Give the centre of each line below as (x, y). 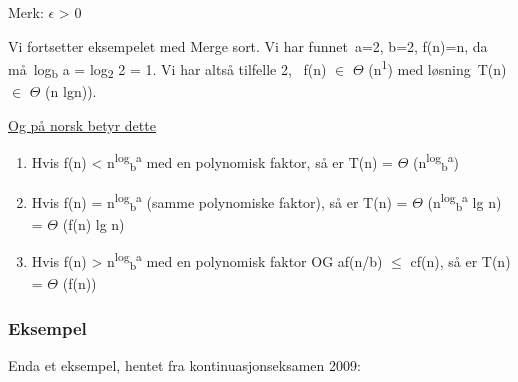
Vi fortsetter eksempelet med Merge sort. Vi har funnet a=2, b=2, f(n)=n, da (248, 45)
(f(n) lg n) (93, 223)
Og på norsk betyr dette (82, 124)
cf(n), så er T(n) (460, 260)
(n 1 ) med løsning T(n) (437, 67)
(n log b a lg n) (464, 201)
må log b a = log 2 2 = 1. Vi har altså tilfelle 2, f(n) (167, 70)
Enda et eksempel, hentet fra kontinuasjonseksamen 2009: (184, 364)
